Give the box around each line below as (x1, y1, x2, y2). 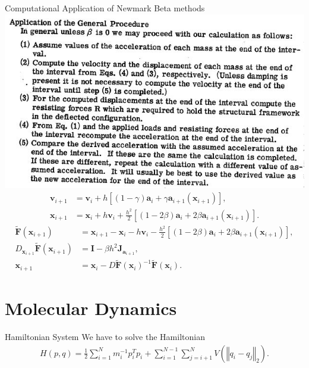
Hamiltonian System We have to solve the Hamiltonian (5, 330, 205, 342)
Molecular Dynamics (5, 296, 177, 320)
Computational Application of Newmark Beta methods (5, 2, 205, 14)
